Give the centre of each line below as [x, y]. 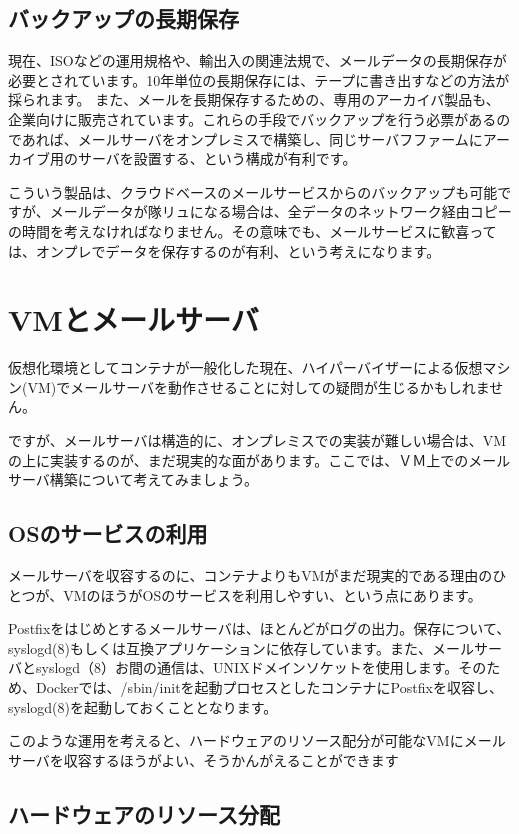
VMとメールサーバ [133, 319]
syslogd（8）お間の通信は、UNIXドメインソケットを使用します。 [247, 667]
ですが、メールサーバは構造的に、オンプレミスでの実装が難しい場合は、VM [257, 440]
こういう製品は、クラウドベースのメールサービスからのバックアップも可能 [253, 191]
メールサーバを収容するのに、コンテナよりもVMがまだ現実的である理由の [250, 575]
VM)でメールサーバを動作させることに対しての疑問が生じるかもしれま [258, 386]
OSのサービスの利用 [108, 533]
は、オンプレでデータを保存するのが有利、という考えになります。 [224, 250]
